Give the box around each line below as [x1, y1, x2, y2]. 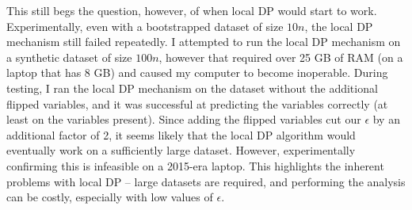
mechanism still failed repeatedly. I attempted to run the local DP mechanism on [6, 33, 401, 50]
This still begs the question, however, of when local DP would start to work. [6, 2, 377, 18]
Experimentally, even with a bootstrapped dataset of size [6, 17, 284, 34]
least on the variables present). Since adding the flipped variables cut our [6, 111, 361, 128]
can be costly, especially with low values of [6, 189, 213, 205]
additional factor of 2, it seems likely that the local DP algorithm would [6, 126, 356, 143]
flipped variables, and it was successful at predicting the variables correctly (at [6, 95, 388, 112]
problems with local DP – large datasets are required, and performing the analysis [6, 173, 406, 189]
